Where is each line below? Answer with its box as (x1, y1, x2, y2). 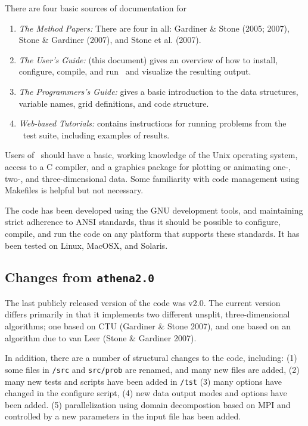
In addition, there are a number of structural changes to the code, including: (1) (5, 351, 297, 364)
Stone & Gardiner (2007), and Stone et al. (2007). (18, 33, 201, 46)
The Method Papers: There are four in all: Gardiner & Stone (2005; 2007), (18, 21, 290, 34)
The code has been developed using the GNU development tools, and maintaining (5, 203, 303, 216)
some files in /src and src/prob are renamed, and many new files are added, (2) (5, 363, 300, 375)
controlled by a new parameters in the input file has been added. (5, 410, 241, 422)
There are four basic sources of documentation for (5, 2, 186, 14)
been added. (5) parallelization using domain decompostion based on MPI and (5, 398, 291, 410)
